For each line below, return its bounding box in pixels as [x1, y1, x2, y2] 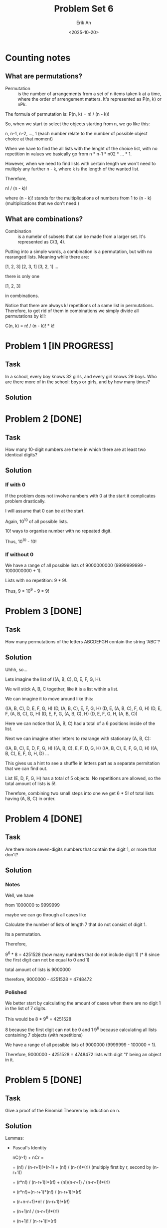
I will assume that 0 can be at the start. [5, 508, 85, 514]
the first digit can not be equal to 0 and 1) [5, 957, 90, 963]
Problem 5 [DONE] [5, 1074, 82, 1085]
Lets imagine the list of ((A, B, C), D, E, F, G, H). [5, 676, 102, 682]
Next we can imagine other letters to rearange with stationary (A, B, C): [5, 735, 151, 742]
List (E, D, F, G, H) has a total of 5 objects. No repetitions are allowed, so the [5, 775, 161, 781]
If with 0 [5, 481, 26, 488]
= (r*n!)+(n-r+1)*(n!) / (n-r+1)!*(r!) [12, 1189, 82, 1195]
